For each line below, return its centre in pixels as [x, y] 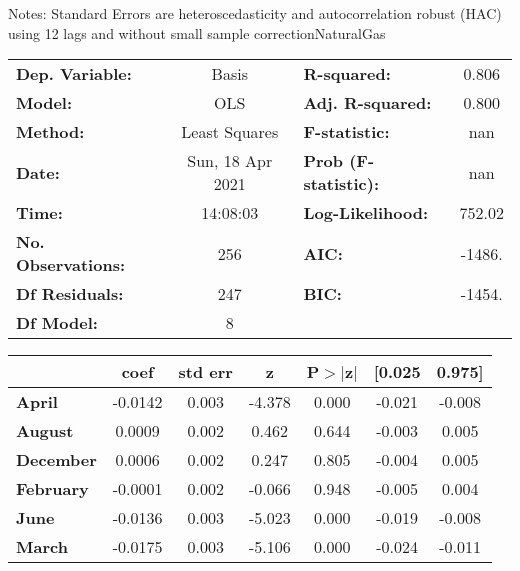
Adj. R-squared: [367, 103]
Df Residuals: [70, 294]
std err [205, 372]
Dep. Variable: [74, 74]
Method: [50, 132]
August [45, 431]
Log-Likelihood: [366, 213]
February [52, 489]
